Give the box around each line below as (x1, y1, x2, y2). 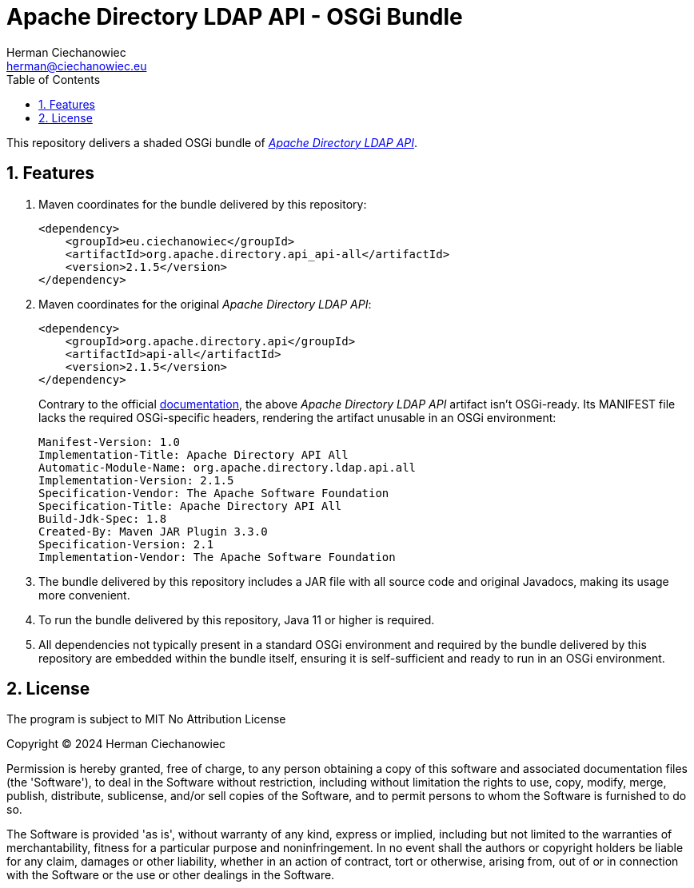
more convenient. (38, 587, 130, 602)
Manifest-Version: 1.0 (38, 435, 181, 448)
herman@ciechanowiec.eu (6, 58, 147, 73)
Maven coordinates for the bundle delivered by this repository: (38, 197, 367, 211)
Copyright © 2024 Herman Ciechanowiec (6, 737, 226, 751)
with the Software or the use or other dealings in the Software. (6, 868, 335, 882)
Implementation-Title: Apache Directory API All (38, 448, 349, 461)
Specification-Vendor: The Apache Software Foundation (38, 486, 389, 500)
